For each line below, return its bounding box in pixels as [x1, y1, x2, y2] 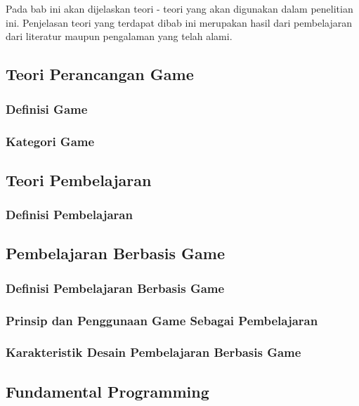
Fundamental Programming [6, 380, 209, 402]
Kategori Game [6, 132, 95, 150]
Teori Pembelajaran [6, 169, 152, 190]
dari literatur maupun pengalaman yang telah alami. [6, 29, 233, 44]
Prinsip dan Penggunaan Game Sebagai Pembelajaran [6, 311, 318, 329]
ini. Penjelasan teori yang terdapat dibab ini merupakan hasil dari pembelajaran [6, 15, 352, 30]
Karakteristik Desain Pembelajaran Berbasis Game [6, 343, 301, 361]
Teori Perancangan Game [6, 63, 194, 85]
